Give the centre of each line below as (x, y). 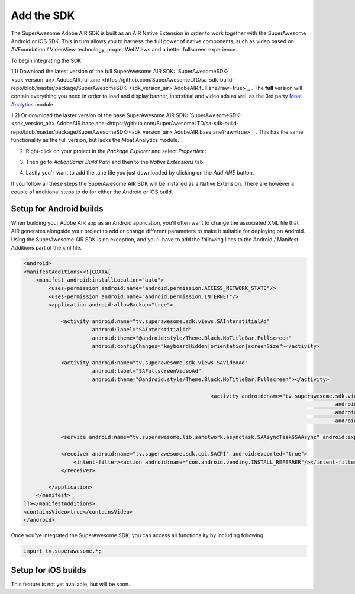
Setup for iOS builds (49, 570)
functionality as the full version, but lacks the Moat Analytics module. (95, 140)
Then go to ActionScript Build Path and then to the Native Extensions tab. (115, 162)
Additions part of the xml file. (46, 248)
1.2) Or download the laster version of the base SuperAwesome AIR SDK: (100, 115)
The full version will (278, 88)
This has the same (281, 132)
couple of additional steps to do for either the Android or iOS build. (92, 192)
